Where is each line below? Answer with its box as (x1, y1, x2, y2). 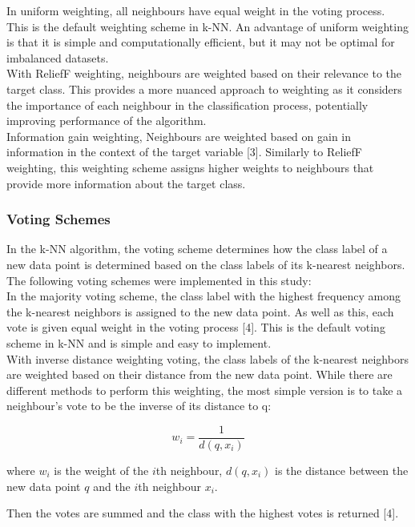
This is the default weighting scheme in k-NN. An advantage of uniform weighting (6, 18, 409, 34)
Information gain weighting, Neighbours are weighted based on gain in (6, 127, 352, 144)
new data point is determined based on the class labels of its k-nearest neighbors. (6, 255, 405, 272)
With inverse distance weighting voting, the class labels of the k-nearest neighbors (6, 350, 409, 367)
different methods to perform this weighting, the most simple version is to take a (6, 381, 403, 398)
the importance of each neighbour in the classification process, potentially (6, 96, 369, 113)
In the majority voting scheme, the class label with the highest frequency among (6, 288, 401, 304)
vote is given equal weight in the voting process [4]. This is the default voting (6, 319, 385, 336)
